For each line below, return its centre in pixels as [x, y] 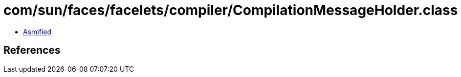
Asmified [37, 31]
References [32, 50]
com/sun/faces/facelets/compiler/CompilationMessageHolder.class [231, 10]
